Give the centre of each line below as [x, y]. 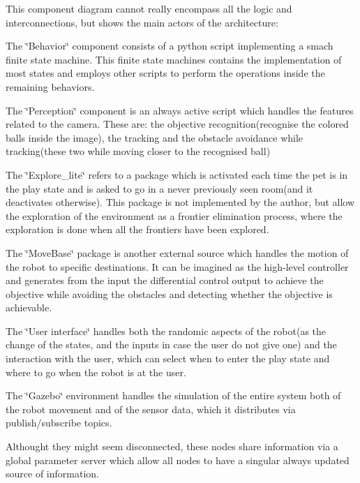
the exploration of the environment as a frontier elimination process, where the [174, 215]
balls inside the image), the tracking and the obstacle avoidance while [155, 137]
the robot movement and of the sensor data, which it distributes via [151, 409]
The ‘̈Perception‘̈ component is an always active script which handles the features [180, 110]
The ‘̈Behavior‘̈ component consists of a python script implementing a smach [170, 46]
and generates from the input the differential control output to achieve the [165, 280]
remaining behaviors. [50, 86]
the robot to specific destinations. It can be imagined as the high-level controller [177, 266]
